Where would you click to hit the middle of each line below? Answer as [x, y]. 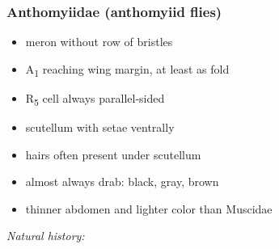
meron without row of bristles [99, 42]
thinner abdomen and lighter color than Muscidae [149, 208]
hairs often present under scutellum [113, 154]
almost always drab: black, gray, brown [122, 181]
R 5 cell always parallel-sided [95, 99]
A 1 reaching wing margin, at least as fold [127, 70]
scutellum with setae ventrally [100, 127]
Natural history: [46, 236]
